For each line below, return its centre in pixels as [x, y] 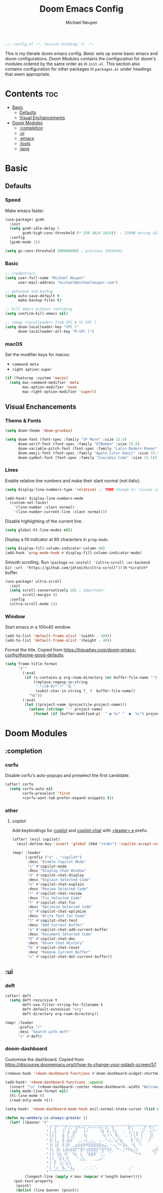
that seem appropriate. [28, 74]
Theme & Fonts [23, 420]
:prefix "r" [30, 1027]
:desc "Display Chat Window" [57, 871]
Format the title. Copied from [34, 650]
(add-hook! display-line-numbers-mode [44, 498]
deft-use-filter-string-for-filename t [63, 1005]
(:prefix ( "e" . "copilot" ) [53, 857]
